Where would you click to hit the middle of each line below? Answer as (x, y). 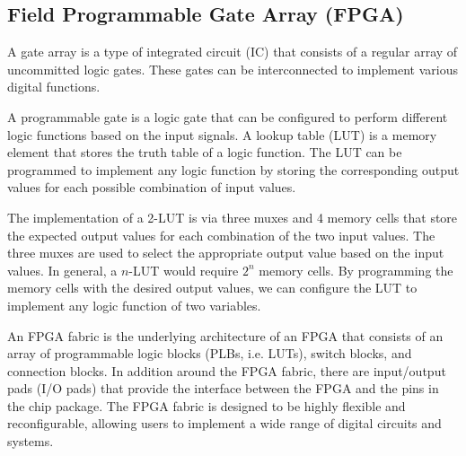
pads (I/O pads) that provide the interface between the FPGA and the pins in (223, 388)
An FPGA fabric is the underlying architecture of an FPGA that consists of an (225, 335)
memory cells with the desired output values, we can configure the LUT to (212, 288)
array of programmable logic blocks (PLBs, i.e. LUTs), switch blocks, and (210, 353)
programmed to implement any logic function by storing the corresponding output (233, 169)
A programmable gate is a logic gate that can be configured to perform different (228, 116)
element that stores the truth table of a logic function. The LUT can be (205, 152)
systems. (31, 441)
